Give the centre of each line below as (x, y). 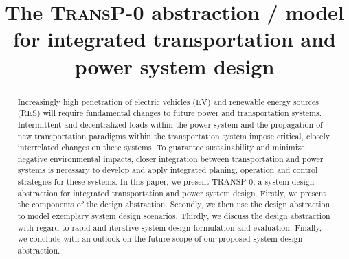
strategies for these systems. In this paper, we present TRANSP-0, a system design (166, 182)
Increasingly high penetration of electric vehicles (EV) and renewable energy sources (168, 101)
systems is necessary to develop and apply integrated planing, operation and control (168, 170)
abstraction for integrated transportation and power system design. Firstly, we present (172, 193)
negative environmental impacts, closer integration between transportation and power (170, 158)
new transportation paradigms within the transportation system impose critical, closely (173, 136)
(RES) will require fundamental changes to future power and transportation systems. (169, 113)
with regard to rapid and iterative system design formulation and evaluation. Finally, (169, 227)
